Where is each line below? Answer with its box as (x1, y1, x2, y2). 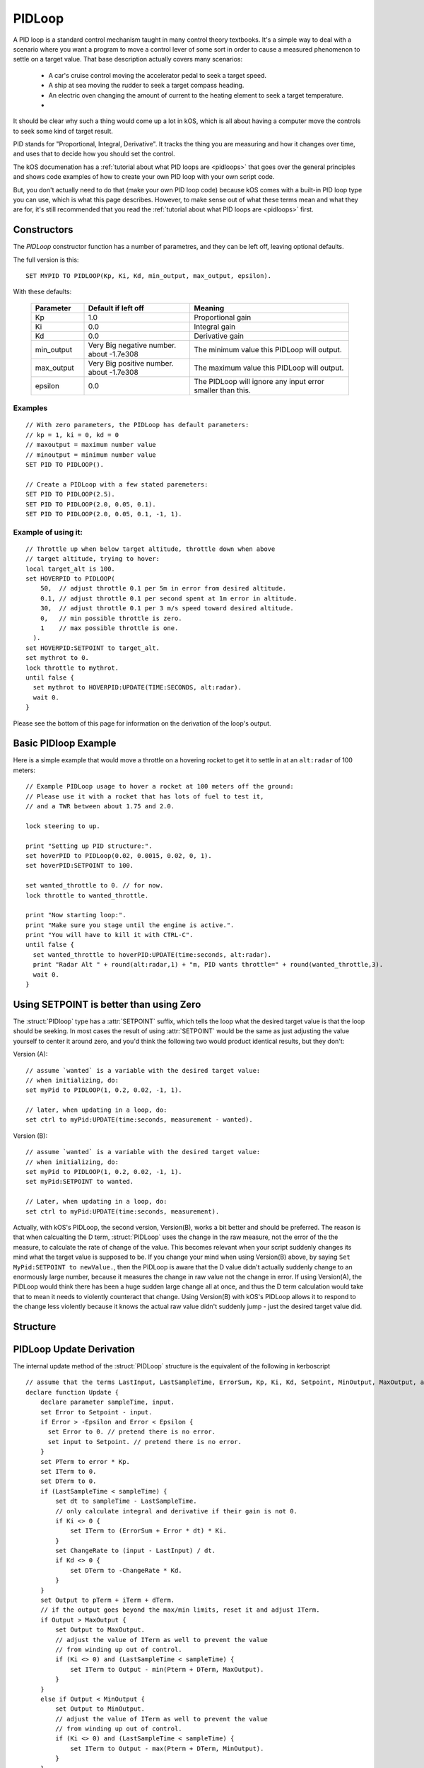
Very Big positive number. (88, 358, 174, 368)
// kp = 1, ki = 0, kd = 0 (25, 431, 119, 438)
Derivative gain (194, 331, 244, 341)
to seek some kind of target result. (13, 127, 113, 135)
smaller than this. (194, 385, 251, 395)
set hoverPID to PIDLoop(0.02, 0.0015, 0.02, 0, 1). (25, 851, 212, 859)
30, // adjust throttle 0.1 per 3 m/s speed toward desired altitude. (40, 605, 294, 612)
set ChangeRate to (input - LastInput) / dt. (55, 1547, 216, 1555)
